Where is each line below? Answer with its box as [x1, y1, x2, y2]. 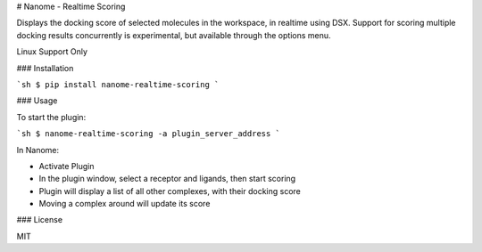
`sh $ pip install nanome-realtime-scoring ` [16, 79, 220, 89]
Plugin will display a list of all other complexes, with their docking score [38, 185, 301, 196]
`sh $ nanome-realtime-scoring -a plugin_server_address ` [16, 129, 281, 139]
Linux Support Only [16, 46, 88, 57]
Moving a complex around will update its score [38, 199, 211, 209]
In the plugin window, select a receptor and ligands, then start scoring [38, 174, 296, 184]
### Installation [16, 62, 74, 73]
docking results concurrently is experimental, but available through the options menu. [16, 29, 331, 40]
